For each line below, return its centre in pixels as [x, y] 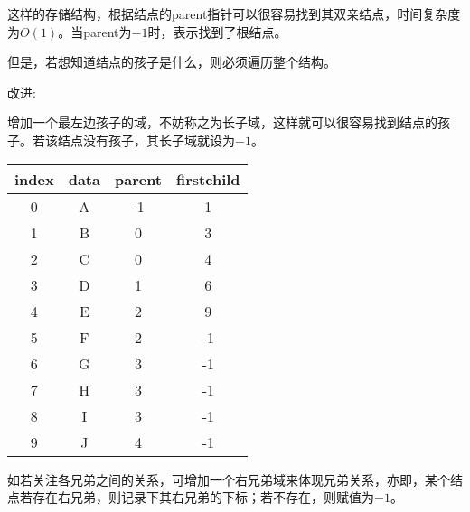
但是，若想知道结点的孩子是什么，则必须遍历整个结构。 [172, 62]
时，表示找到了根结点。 [217, 31]
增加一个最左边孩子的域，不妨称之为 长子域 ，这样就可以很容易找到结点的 [222, 122]
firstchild [208, 179]
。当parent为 [95, 31]
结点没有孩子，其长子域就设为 [146, 140]
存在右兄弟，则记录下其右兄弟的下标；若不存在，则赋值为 [203, 497]
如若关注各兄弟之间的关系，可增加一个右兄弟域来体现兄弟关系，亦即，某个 [229, 479]
